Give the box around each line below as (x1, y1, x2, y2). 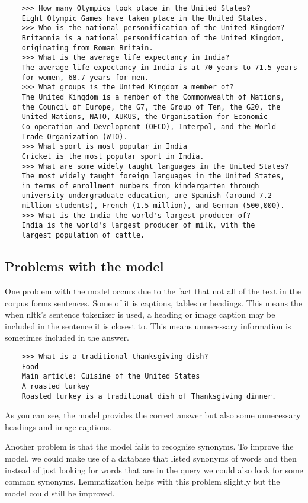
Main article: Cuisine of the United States (21, 372, 200, 381)
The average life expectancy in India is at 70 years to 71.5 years (21, 63, 297, 72)
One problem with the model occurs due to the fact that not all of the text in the (5, 284, 301, 297)
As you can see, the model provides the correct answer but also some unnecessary (5, 409, 301, 421)
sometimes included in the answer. (5, 331, 129, 344)
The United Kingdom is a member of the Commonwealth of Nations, (21, 92, 285, 101)
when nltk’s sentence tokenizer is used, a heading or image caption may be (5, 308, 275, 321)
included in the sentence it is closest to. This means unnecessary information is (5, 319, 291, 332)
